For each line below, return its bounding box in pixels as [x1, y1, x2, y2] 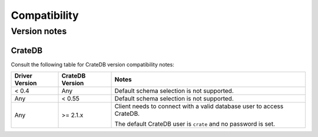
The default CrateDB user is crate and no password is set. [114, 120, 276, 128]
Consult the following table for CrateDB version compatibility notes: [11, 61, 175, 68]
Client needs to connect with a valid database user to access [114, 102, 284, 111]
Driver [14, 72, 32, 80]
